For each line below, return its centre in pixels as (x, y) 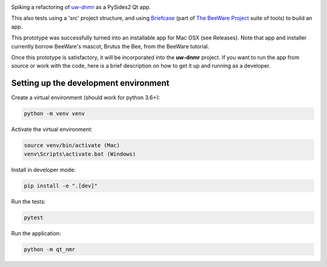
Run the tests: (28, 201)
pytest (34, 217)
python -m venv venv (54, 114)
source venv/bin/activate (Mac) (72, 146)
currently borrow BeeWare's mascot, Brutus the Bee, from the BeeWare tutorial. (110, 46)
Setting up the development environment (90, 83)
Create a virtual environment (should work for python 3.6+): (86, 97)
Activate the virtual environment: (52, 130)
